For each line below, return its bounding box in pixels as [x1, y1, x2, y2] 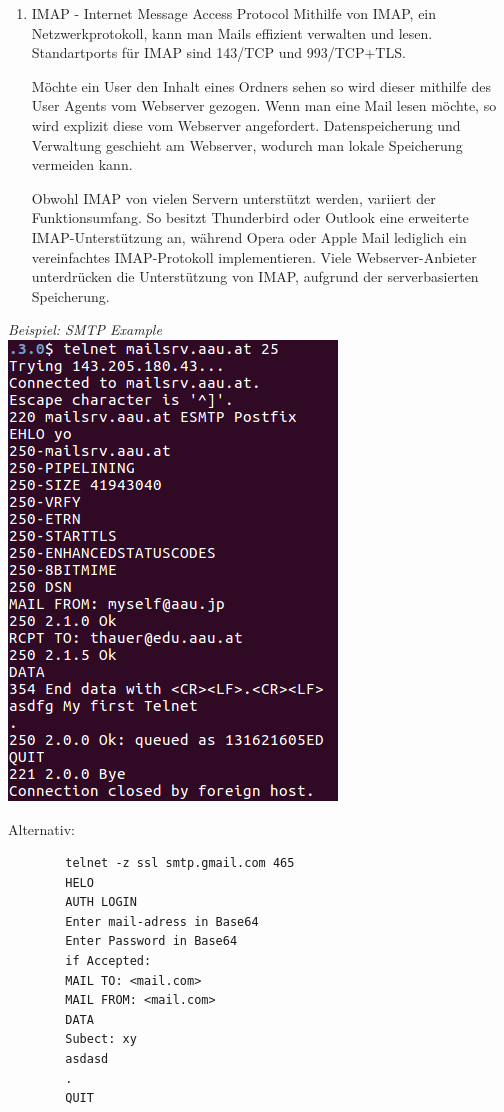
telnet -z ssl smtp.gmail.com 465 [65, 856, 295, 871]
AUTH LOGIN [65, 895, 137, 910]
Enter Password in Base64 [65, 934, 238, 949]
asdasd [65, 1052, 109, 1067]
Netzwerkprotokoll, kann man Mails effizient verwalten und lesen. [31, 22, 433, 43]
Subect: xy [65, 1032, 137, 1047]
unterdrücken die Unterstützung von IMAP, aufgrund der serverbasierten [31, 266, 479, 287]
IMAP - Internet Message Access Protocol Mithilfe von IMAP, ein [31, 3, 437, 23]
